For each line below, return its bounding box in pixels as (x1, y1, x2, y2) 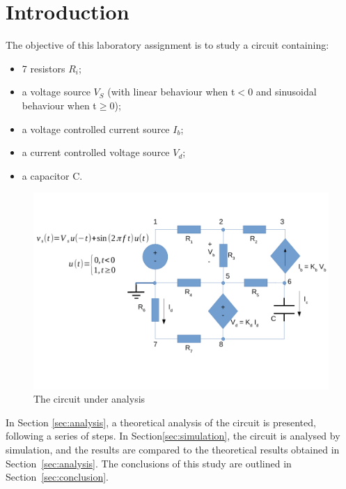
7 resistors (22, 61, 65, 75)
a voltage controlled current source (22, 121, 170, 136)
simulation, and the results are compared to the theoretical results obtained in (6, 442, 340, 457)
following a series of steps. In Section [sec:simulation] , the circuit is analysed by (6, 428, 340, 443)
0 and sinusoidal (248, 84, 317, 99)
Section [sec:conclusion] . (6, 469, 109, 484)
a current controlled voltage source (22, 145, 170, 160)
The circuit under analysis (33, 391, 146, 406)
